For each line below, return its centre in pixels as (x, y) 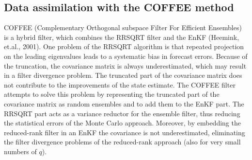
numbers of (20, 151)
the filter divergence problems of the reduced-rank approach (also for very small (122, 142)
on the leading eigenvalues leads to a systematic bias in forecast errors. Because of (126, 56)
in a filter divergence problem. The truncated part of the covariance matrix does (123, 75)
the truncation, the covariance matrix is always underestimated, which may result (125, 65)
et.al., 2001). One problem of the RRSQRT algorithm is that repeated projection (124, 46)
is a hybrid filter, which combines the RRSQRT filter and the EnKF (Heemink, (122, 37)
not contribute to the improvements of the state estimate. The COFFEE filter (120, 84)
